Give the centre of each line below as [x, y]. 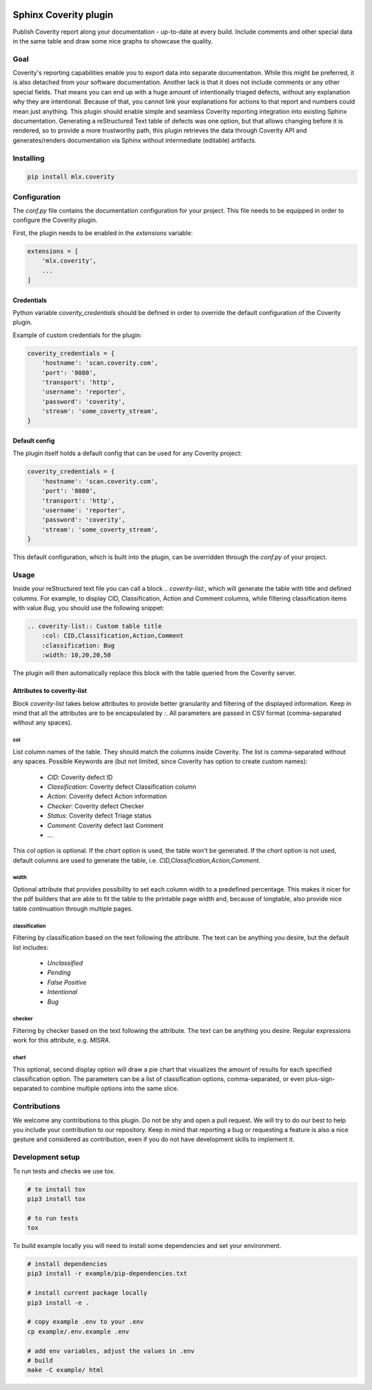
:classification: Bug [78, 645]
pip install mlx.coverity [71, 177]
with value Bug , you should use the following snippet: [89, 608]
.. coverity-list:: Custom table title [94, 626]
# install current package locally [87, 1293]
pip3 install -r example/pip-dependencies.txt [107, 1273]
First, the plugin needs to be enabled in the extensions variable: [103, 233]
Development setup [46, 1157]
